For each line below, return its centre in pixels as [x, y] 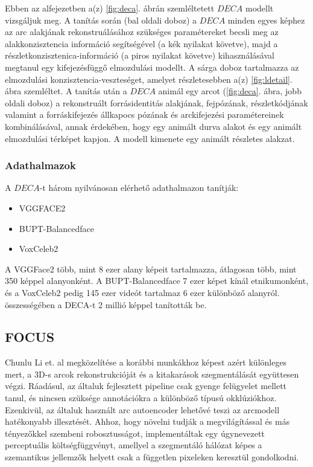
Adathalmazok [40, 165]
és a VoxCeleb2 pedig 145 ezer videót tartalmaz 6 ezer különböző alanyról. [142, 292]
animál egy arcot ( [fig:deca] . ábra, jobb [230, 91]
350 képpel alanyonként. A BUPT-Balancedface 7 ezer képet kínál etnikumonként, [157, 281]
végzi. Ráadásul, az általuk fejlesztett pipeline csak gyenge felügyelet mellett [146, 386]
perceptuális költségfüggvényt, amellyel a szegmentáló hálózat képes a [134, 445]
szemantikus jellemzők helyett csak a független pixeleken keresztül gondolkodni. [152, 457]
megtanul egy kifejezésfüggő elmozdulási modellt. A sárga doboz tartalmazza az [152, 67]
